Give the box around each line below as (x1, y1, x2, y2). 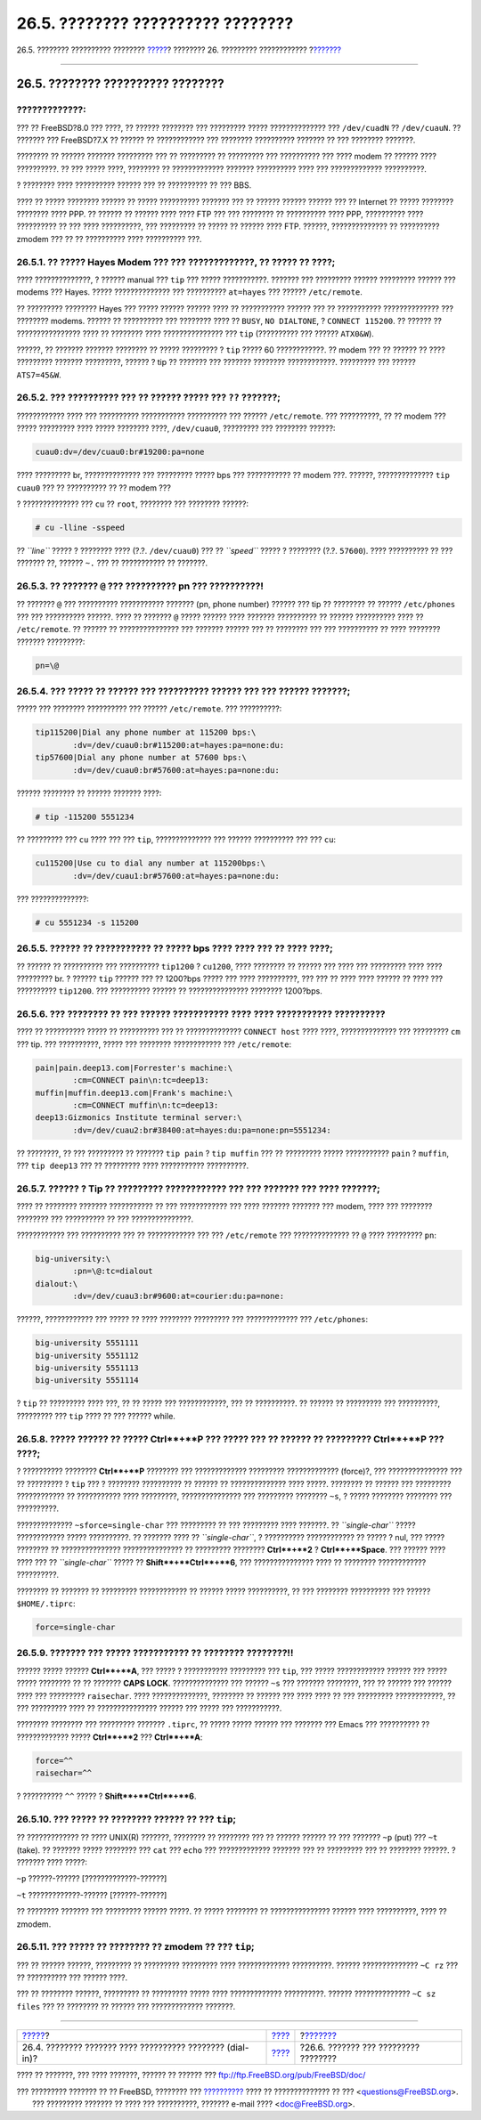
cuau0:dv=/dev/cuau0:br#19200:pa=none (35, 447, 205, 458)
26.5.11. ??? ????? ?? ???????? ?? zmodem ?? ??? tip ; (16, 1941, 255, 1953)
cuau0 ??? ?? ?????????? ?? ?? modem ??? (16, 482, 171, 493)
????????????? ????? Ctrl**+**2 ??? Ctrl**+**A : (16, 1732, 203, 1742)
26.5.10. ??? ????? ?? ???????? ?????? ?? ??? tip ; (16, 1813, 236, 1825)
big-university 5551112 (35, 1350, 140, 1361)
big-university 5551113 (35, 1363, 140, 1373)
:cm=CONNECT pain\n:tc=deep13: (72, 1076, 209, 1085)
